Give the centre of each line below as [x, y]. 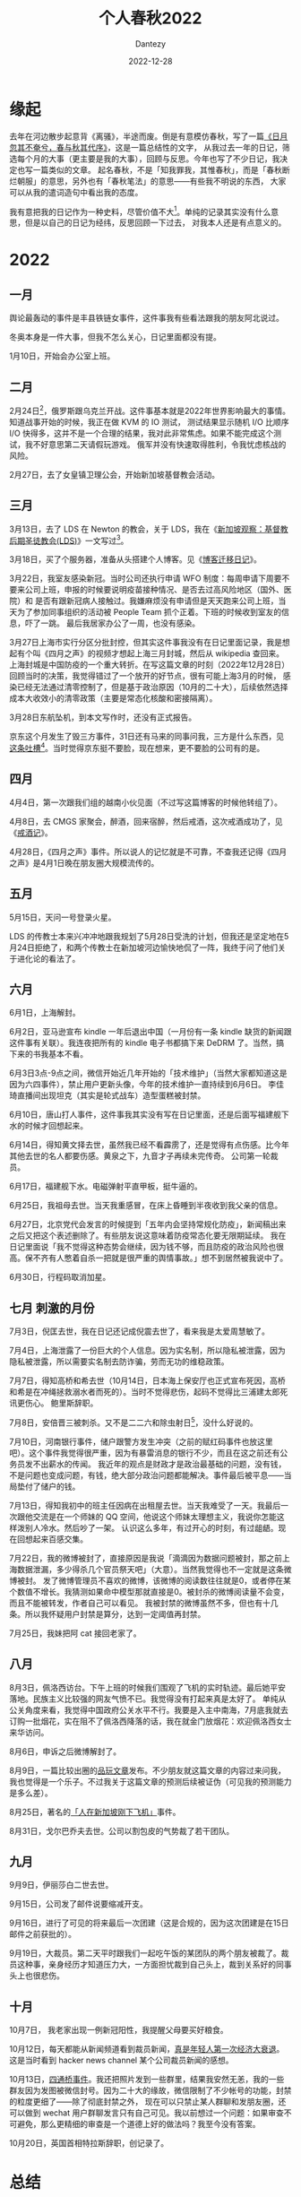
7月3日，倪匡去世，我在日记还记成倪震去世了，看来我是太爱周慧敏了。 [140, 1331]
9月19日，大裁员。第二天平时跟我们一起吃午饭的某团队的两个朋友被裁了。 [146, 1953]
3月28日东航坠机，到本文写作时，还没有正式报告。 [103, 717]
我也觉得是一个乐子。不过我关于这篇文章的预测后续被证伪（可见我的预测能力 [150, 1781]
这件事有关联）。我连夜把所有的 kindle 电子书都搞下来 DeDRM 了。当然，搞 [147, 1043]
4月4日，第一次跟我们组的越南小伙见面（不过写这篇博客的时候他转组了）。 [146, 802]
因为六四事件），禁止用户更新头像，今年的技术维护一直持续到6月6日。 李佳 [147, 1085]
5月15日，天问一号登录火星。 [63, 917]
